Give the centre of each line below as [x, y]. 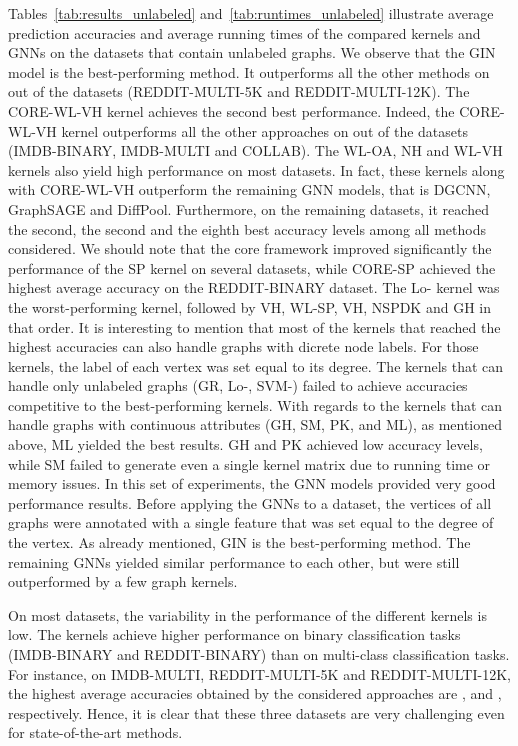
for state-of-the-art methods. [95, 732]
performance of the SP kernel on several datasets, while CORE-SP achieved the [252, 267]
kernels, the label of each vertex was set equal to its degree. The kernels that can [256, 365]
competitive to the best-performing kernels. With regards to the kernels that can [255, 404]
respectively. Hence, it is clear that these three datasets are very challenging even [256, 712]
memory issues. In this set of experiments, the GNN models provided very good [252, 483]
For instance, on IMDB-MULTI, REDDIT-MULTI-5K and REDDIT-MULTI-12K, [259, 673]
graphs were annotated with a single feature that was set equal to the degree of [251, 522]
